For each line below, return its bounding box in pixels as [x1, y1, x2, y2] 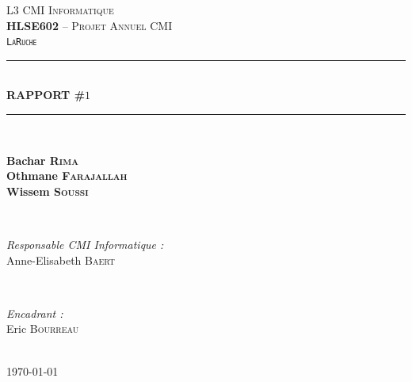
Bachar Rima [6, 151, 78, 168]
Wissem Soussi [6, 182, 89, 199]
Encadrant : [6, 304, 63, 321]
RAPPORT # [6, 86, 86, 103]
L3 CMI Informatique [6, 2, 114, 17]
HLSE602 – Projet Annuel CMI [6, 17, 173, 33]
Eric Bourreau [6, 320, 79, 337]
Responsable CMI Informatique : [6, 236, 164, 252]
